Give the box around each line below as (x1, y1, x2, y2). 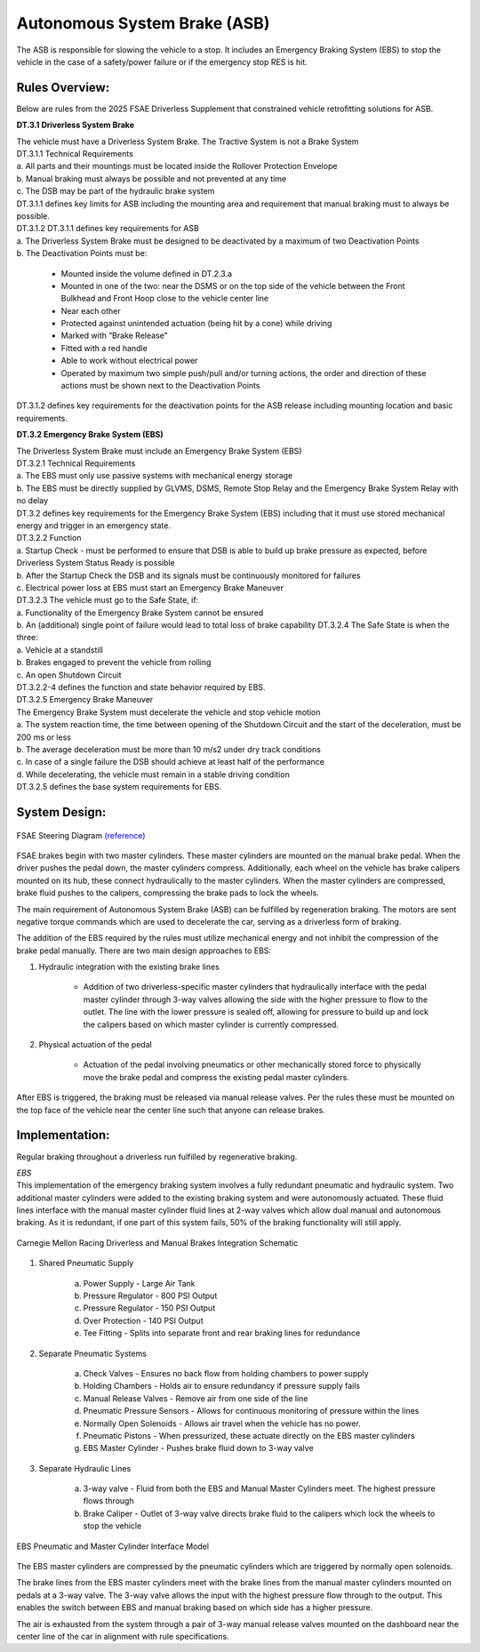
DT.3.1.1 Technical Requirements (16, 148, 133, 159)
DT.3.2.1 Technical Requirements (16, 458, 136, 469)
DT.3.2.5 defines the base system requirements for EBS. (16, 782, 222, 792)
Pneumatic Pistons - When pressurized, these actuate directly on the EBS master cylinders (83, 1430, 415, 1440)
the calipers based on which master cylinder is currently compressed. (83, 1019, 340, 1030)
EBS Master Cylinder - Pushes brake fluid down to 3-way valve (83, 1443, 315, 1454)
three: (16, 632, 39, 643)
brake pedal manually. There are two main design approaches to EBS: (16, 945, 271, 956)
